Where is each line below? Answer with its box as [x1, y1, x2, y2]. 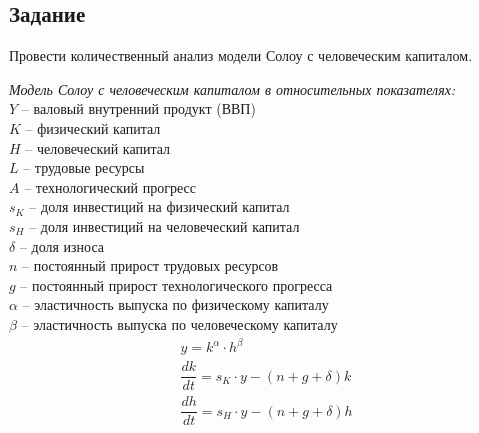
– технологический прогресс [24, 176, 196, 197]
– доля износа [19, 235, 105, 256]
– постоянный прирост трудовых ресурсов [22, 255, 279, 276]
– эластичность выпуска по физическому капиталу [22, 294, 329, 315]
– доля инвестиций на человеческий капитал [29, 215, 300, 236]
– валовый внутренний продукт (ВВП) [21, 98, 256, 119]
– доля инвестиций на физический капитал [29, 196, 290, 217]
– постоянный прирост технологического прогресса [20, 274, 333, 295]
